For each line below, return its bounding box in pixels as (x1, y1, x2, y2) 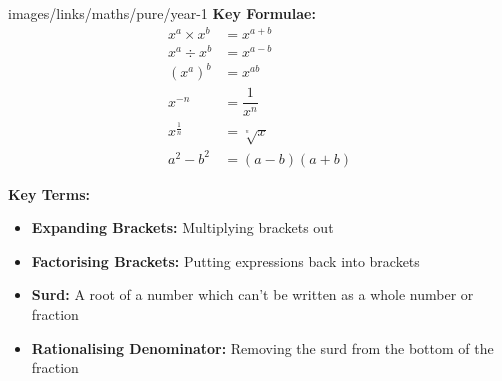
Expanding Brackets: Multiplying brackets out (31, 217, 334, 238)
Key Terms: (8, 183, 90, 204)
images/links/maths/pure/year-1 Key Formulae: (8, 3, 316, 23)
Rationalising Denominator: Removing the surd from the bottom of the (31, 337, 494, 358)
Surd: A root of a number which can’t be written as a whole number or (31, 284, 474, 305)
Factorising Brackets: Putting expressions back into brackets (31, 250, 420, 271)
